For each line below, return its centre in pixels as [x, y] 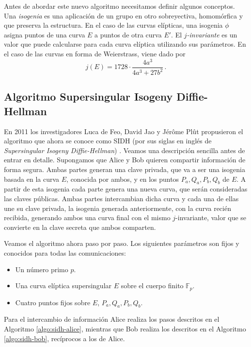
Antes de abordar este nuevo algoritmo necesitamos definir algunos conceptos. [119, 6]
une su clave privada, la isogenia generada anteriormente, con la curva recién [118, 208]
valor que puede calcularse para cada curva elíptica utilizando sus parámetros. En [125, 44]
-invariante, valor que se [211, 217]
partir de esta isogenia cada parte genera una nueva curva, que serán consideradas [126, 189]
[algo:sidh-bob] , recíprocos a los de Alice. [64, 338]
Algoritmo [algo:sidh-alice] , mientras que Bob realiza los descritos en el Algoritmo [125, 329]
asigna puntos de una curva [45, 34]
